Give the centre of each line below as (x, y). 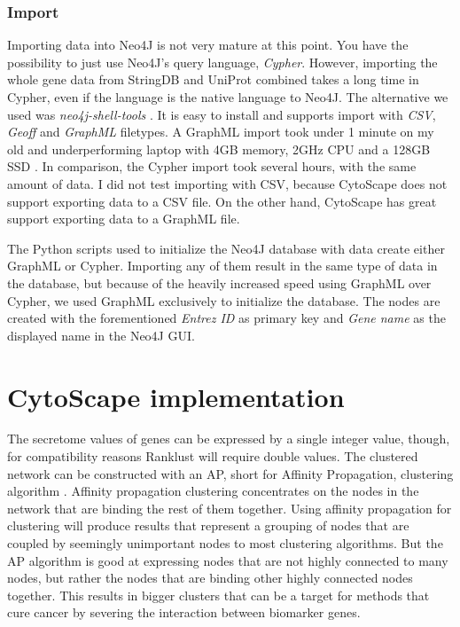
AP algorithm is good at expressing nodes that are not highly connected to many (228, 560)
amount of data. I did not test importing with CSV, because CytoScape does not (227, 183)
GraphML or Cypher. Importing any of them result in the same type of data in (222, 266)
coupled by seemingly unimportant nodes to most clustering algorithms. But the (225, 543)
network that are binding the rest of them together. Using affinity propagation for (230, 508)
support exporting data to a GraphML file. (124, 219)
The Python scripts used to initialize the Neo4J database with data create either (226, 248)
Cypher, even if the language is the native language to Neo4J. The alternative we (228, 97)
